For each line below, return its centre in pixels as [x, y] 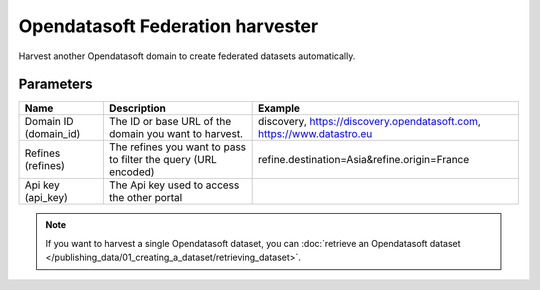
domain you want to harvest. [176, 134]
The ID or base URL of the [170, 122]
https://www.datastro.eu [315, 134]
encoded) [131, 172]
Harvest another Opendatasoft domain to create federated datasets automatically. [187, 56]
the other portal [145, 198]
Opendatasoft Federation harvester [168, 26]
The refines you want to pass [177, 147]
